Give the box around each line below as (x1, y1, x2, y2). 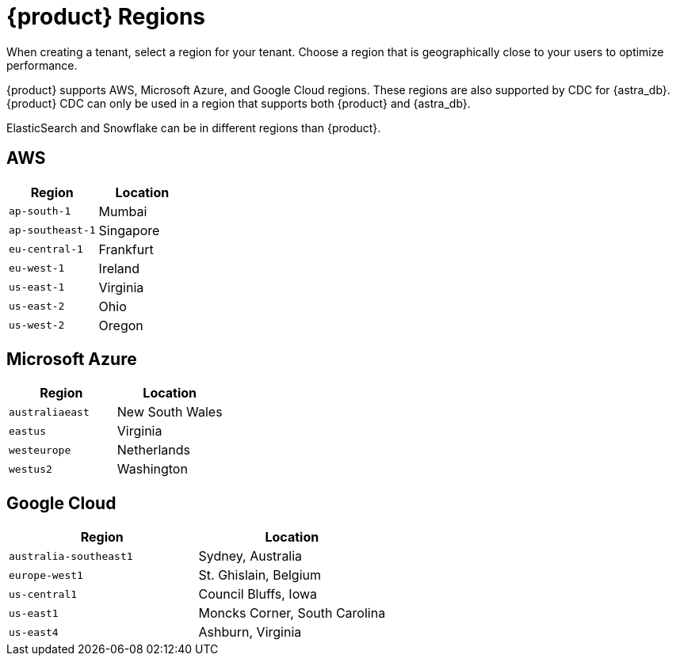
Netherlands (116, 442, 191, 458)
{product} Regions (6, 3, 206, 30)
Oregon (98, 317, 143, 333)
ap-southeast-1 (9, 224, 96, 237)
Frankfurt (98, 241, 154, 257)
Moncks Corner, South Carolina (198, 605, 386, 622)
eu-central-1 (9, 243, 83, 256)
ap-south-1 (9, 205, 71, 218)
